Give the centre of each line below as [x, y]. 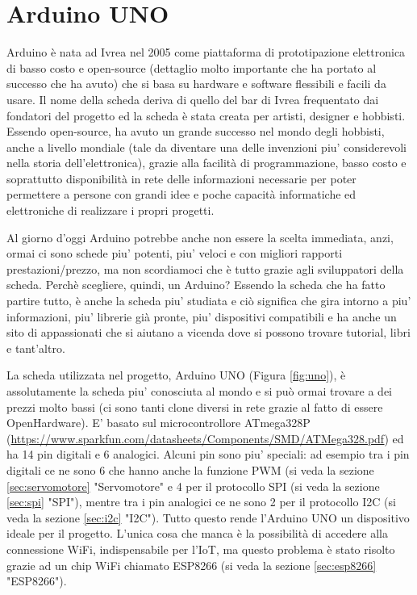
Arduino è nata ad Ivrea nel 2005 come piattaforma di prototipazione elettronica [206, 52]
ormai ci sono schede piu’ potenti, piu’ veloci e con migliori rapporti [175, 253]
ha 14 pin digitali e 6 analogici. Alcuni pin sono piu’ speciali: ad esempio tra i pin [208, 454]
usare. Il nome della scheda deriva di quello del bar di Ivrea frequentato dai [193, 99]
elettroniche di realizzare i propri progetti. [111, 210]
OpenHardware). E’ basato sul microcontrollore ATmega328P [158, 423]
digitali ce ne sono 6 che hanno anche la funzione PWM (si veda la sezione [190, 469]
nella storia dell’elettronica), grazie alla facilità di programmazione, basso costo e [206, 163]
